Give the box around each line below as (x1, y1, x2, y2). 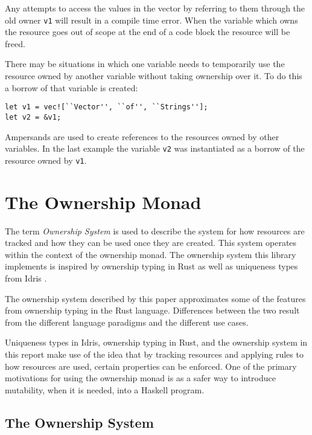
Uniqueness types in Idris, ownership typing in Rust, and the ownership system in (5, 336, 308, 349)
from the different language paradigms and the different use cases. (5, 315, 249, 328)
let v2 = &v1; (5, 112, 62, 121)
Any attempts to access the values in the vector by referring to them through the (5, 2, 305, 14)
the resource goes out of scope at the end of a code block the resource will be (5, 25, 290, 38)
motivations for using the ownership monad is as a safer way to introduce (5, 372, 276, 384)
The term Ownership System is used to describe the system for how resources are (5, 224, 305, 237)
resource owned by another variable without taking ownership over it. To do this (5, 69, 302, 82)
